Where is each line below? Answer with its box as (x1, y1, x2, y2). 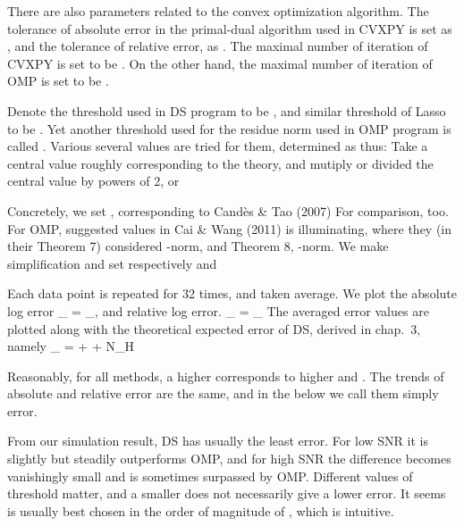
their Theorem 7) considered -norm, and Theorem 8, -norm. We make (7, 237, 389, 255)
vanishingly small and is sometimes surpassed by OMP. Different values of (7, 466, 413, 485)
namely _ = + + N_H (7, 337, 134, 355)
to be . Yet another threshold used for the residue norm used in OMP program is (7, 119, 451, 138)
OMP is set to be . (7, 71, 109, 90)
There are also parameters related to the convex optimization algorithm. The (7, 2, 429, 20)
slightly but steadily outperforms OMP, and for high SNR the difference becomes (7, 449, 451, 468)
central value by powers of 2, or (7, 171, 180, 190)
